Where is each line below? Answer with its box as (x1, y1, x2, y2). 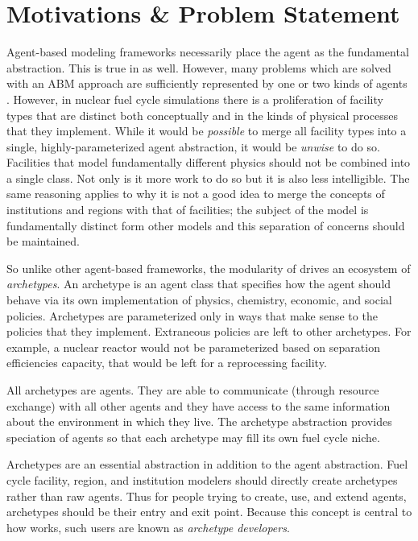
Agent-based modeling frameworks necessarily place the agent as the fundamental (6, 43, 409, 60)
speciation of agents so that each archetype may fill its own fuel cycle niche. (6, 428, 380, 445)
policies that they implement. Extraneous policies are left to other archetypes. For (6, 323, 412, 340)
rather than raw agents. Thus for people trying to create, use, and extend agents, (6, 487, 407, 504)
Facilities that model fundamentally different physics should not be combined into (6, 154, 411, 171)
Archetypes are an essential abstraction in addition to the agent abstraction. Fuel (6, 456, 408, 473)
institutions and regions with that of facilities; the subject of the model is (6, 201, 369, 218)
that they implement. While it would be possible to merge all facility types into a (6, 122, 407, 139)
